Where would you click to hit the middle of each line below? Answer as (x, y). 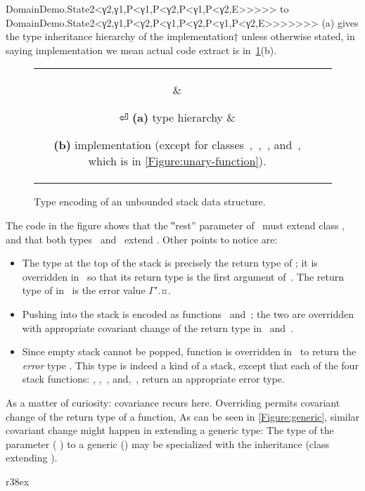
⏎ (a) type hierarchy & (177, 117)
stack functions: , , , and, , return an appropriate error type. (153, 379)
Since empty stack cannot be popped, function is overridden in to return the (189, 351)
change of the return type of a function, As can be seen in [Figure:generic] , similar (183, 416)
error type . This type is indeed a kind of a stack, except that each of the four (190, 365)
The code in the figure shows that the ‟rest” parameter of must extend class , (175, 225)
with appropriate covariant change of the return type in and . (158, 327)
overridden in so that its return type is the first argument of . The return (183, 276)
